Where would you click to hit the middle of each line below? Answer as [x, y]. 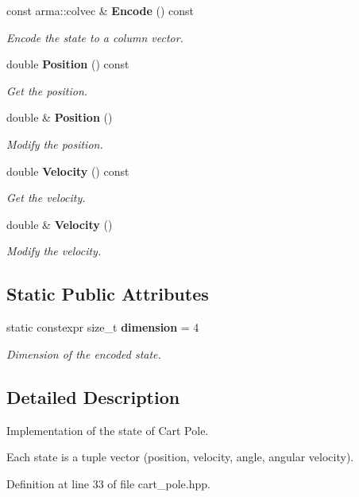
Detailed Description [93, 396]
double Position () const [68, 64]
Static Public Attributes [108, 294]
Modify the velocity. [54, 251]
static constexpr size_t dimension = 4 [103, 327]
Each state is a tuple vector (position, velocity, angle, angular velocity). [180, 457]
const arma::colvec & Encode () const [100, 10]
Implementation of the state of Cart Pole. [108, 430]
